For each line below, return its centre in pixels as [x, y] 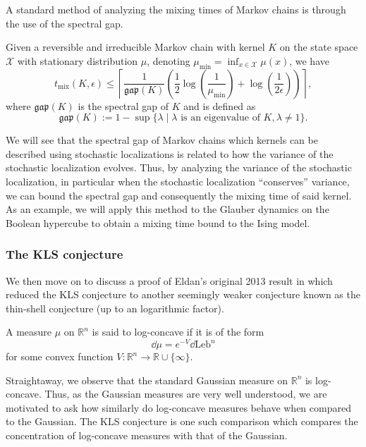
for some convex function [60, 356]
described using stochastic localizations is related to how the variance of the [170, 153]
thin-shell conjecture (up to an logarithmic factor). [115, 308]
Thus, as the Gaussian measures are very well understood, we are [186, 394]
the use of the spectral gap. [65, 23]
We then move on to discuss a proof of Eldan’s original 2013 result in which [169, 280]
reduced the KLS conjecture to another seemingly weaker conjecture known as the [183, 294]
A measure [29, 332]
